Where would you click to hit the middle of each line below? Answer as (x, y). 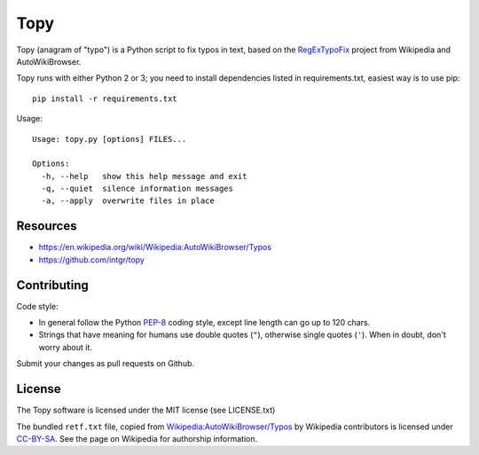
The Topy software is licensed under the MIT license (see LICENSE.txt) (146, 410)
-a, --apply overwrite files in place (128, 201)
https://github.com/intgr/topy (92, 259)
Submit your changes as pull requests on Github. (106, 364)
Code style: (38, 306)
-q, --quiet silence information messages (137, 189)
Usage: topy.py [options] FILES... (110, 139)
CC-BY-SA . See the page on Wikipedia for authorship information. (137, 438)
